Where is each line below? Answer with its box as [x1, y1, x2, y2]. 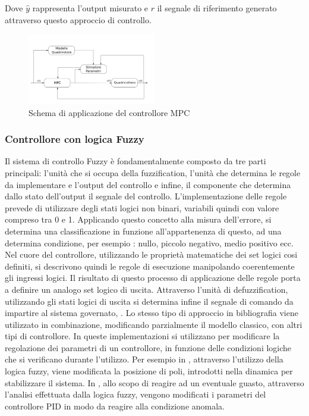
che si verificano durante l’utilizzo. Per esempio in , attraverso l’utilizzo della [5, 353, 283, 365]
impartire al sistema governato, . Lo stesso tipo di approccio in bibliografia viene [5, 306, 298, 319]
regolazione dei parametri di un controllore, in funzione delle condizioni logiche [5, 341, 292, 354]
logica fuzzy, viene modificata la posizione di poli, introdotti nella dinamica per [5, 365, 293, 377]
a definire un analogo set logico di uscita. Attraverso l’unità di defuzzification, [5, 283, 288, 295]
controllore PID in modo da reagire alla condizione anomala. [5, 399, 225, 412]
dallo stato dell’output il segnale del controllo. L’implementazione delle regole [5, 190, 287, 202]
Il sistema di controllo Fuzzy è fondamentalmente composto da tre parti [5, 155, 266, 167]
